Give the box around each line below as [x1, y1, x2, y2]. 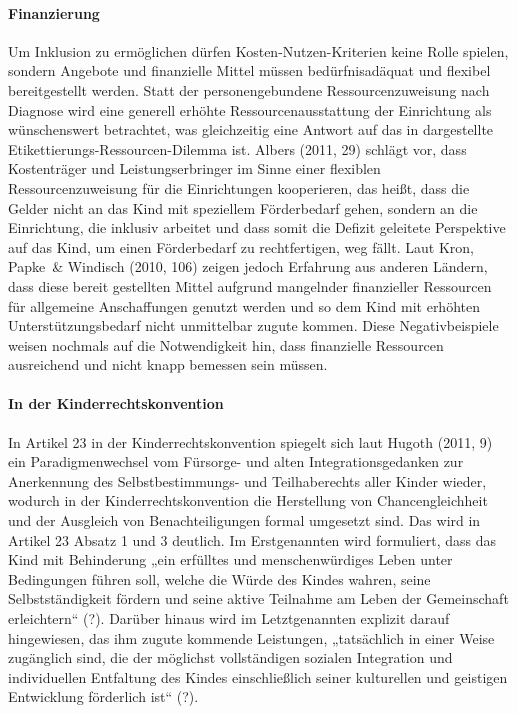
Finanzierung [8, 2, 100, 23]
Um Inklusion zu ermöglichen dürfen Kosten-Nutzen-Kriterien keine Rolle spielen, [8, 40, 509, 61]
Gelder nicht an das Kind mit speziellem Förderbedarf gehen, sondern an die [8, 197, 478, 218]
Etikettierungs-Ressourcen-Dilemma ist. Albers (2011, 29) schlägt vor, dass [8, 138, 467, 159]
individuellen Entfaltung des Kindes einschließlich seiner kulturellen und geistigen [8, 666, 508, 687]
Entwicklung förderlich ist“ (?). [8, 686, 199, 707]
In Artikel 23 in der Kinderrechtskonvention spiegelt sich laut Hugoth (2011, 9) [8, 431, 493, 452]
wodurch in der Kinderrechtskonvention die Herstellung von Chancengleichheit [8, 490, 488, 511]
